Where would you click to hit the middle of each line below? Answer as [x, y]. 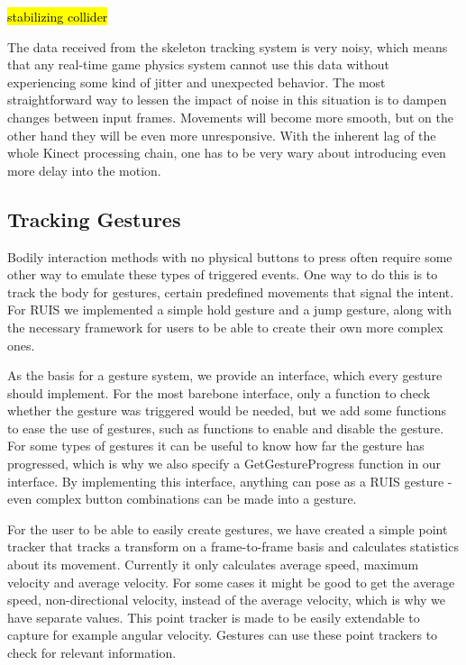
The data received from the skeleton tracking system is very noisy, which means [228, 46]
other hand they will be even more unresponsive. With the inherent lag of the [222, 135]
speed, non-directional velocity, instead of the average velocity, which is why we [227, 600]
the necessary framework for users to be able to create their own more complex [225, 327]
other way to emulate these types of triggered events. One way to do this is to [223, 274]
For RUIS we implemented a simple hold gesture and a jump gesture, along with [230, 310]
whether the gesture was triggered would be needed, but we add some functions [227, 410]
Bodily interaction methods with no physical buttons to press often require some [230, 256]
